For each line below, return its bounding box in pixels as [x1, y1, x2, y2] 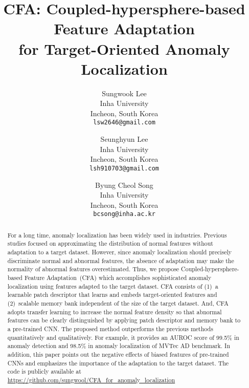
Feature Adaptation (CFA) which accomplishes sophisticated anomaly [24, 273, 212, 282]
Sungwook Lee [102, 88, 147, 98]
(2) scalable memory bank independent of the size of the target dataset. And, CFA [7, 299, 229, 308]
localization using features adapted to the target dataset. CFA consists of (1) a [7, 282, 218, 290]
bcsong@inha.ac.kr [93, 210, 155, 218]
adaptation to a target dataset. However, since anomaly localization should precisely [7, 248, 232, 256]
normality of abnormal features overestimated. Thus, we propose [7, 265, 179, 273]
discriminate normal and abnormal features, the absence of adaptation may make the [7, 256, 234, 265]
